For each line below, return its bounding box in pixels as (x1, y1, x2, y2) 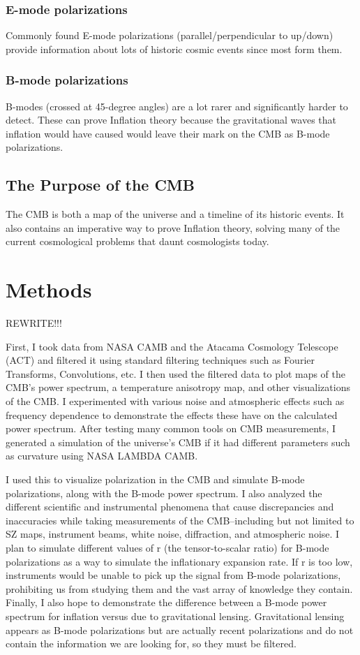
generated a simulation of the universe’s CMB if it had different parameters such (6, 434, 350, 449)
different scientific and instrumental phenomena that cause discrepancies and (6, 499, 334, 514)
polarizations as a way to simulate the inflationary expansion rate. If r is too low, (6, 554, 353, 568)
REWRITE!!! (6, 316, 62, 330)
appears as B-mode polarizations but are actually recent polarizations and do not (6, 622, 354, 637)
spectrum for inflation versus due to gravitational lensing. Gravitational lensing (6, 608, 345, 623)
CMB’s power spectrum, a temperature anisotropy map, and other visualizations (6, 380, 350, 395)
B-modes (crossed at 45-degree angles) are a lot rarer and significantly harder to (6, 98, 348, 113)
